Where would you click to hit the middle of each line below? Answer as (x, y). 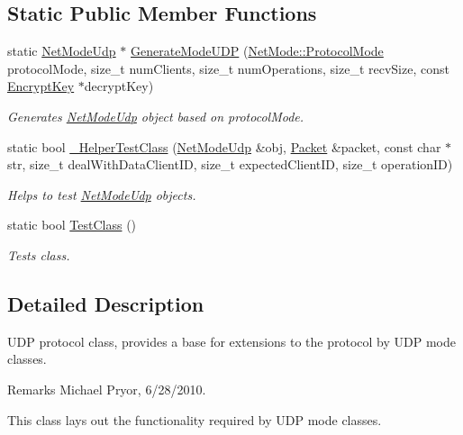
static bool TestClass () (72, 225)
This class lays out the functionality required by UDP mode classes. (195, 419)
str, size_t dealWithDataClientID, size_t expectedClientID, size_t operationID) (230, 164)
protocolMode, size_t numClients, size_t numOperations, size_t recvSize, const (228, 68)
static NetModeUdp (62, 51)
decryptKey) (119, 86)
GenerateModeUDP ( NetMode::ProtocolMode (257, 51)
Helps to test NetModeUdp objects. (102, 194)
